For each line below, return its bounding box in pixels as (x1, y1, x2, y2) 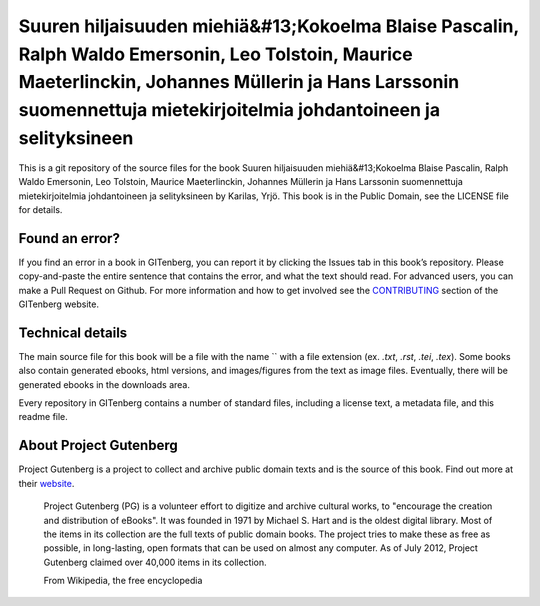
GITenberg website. (18, 298, 100, 310)
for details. (18, 203, 63, 215)
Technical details (18, 324, 128, 341)
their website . (18, 477, 75, 489)
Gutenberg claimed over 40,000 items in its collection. (43, 556, 267, 568)
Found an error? (18, 230, 120, 247)
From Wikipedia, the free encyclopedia (43, 575, 203, 587)
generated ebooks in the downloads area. (18, 378, 190, 390)
